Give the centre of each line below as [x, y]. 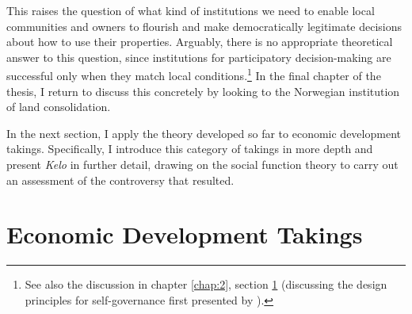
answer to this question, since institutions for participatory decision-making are [199, 57]
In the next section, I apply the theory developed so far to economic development [204, 133]
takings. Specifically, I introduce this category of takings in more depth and [190, 149]
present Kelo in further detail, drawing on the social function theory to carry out [202, 164]
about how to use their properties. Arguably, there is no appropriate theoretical [200, 42]
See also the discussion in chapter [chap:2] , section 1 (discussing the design [206, 284]
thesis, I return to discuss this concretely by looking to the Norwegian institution [203, 91]
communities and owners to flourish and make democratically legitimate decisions [204, 26]
